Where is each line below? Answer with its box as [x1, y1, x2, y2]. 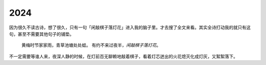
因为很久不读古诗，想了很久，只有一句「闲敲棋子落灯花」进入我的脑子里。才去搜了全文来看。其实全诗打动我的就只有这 [9, 24, 251, 30]
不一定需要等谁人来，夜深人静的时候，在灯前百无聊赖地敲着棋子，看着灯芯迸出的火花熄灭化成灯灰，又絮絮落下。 [9, 53, 238, 59]
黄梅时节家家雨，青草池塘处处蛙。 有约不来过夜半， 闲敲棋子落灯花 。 [21, 42, 161, 48]
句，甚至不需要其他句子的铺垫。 [9, 31, 74, 37]
